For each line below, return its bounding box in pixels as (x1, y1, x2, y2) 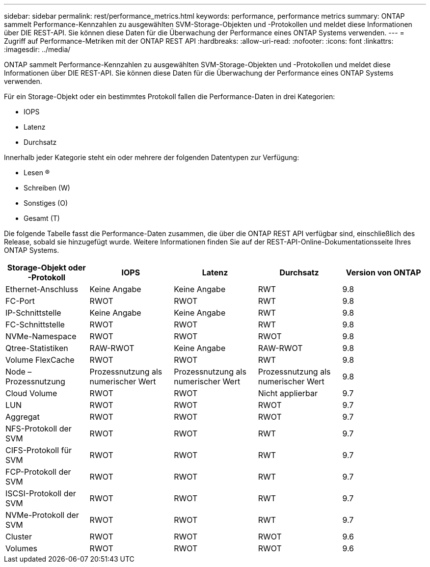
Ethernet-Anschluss (5, 284, 79, 294)
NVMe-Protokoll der (5, 510, 79, 520)
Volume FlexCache (5, 355, 75, 365)
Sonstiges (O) (24, 199, 68, 207)
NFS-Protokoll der (5, 424, 72, 433)
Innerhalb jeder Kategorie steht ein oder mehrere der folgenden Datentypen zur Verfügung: (4, 153, 299, 162)
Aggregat (5, 412, 40, 422)
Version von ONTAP (346, 268, 421, 277)
